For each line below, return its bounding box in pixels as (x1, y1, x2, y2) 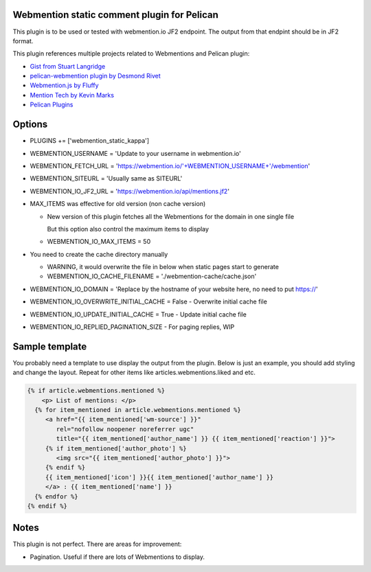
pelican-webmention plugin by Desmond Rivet (30, 72, 161, 80)
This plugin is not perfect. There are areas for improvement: (12, 540, 182, 549)
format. (12, 36, 34, 45)
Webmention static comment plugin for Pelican (12, 9, 219, 21)
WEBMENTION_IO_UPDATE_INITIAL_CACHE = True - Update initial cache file (30, 310, 247, 319)
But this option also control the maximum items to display (47, 225, 210, 233)
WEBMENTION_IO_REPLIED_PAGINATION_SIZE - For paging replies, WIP (30, 323, 235, 331)
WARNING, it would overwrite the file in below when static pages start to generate (47, 263, 280, 271)
